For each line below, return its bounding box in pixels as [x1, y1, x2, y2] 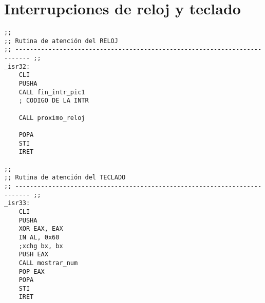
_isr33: [4, 199, 30, 207]
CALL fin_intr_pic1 [18, 88, 85, 96]
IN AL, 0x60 [18, 233, 60, 241]
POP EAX [18, 268, 45, 275]
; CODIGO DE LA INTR [18, 97, 89, 105]
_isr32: [4, 63, 30, 70]
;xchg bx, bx [18, 242, 63, 250]
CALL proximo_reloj [18, 114, 85, 122]
